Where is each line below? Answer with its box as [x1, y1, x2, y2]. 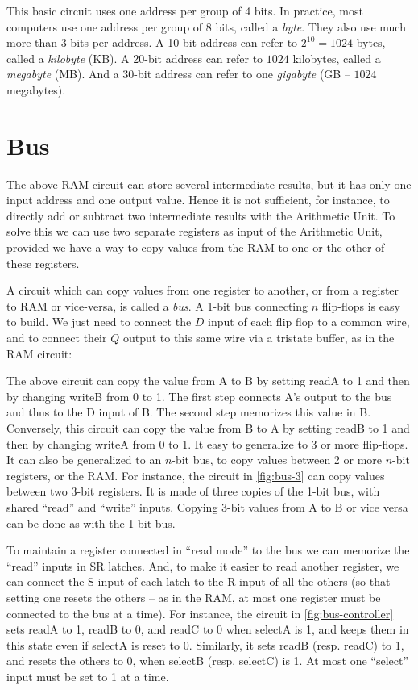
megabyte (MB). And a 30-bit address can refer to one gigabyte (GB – [6, 65, 350, 82]
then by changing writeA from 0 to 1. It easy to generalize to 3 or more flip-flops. [6, 435, 408, 452]
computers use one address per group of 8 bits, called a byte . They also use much [6, 18, 406, 35]
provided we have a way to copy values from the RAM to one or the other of [6, 239, 385, 256]
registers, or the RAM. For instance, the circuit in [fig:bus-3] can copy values [6, 466, 385, 483]
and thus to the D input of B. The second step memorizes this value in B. [6, 404, 371, 420]
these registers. [6, 254, 80, 271]
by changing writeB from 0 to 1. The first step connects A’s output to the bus [6, 387, 392, 404]
